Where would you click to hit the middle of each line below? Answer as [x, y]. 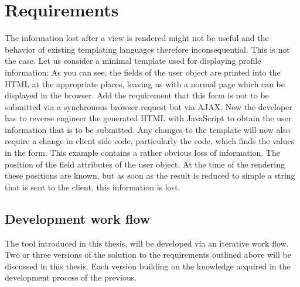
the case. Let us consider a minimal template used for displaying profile [133, 61]
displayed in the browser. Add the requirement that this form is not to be [137, 95]
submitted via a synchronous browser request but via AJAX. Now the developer [149, 106]
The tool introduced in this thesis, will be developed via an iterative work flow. [147, 243]
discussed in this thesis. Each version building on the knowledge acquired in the [148, 266]
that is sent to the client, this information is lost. [93, 187]
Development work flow [78, 218]
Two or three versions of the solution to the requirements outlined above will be [148, 254]
